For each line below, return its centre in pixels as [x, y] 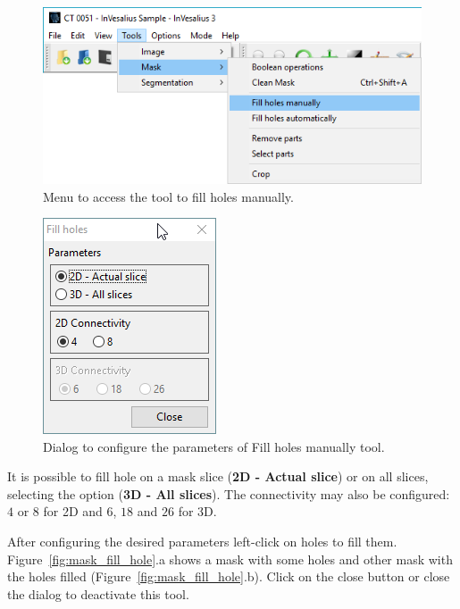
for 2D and [73, 511]
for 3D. [197, 511]
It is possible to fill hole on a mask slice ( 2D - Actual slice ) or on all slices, [218, 476]
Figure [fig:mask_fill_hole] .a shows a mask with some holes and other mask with [230, 559]
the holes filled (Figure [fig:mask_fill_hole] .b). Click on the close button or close [229, 576]
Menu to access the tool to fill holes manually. [168, 196]
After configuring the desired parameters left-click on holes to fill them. [202, 542]
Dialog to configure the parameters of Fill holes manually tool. [214, 446]
